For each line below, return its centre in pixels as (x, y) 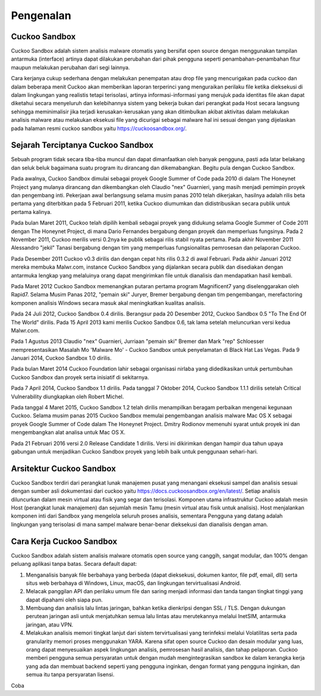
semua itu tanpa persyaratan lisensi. (70, 675)
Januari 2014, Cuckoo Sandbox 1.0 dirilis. (62, 358)
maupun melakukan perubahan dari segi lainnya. (70, 67)
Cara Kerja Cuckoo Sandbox (64, 541)
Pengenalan (41, 15)
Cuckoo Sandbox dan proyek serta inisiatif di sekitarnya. (80, 377)
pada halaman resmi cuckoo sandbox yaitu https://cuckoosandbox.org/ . (99, 128)
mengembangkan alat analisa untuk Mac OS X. (68, 432)
